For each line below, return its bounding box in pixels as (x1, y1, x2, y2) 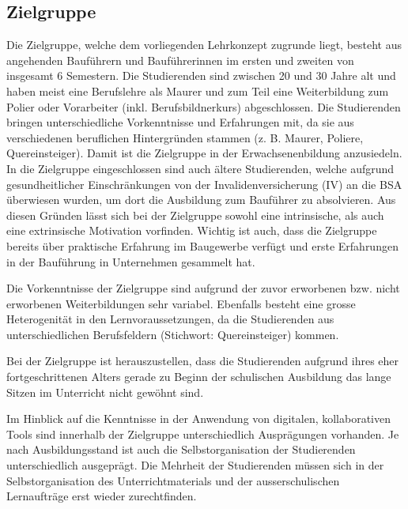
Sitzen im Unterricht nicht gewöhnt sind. (6, 383, 204, 400)
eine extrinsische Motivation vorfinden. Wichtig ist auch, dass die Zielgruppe (6, 222, 377, 239)
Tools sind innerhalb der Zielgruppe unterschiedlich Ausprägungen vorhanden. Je (6, 425, 399, 442)
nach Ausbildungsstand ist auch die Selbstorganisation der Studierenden (6, 441, 356, 458)
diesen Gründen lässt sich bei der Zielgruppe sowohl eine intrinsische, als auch (6, 206, 384, 223)
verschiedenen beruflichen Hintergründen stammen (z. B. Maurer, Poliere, (6, 129, 364, 145)
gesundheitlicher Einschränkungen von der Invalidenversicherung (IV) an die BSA (6, 175, 402, 192)
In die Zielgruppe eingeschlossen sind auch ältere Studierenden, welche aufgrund (6, 160, 395, 176)
